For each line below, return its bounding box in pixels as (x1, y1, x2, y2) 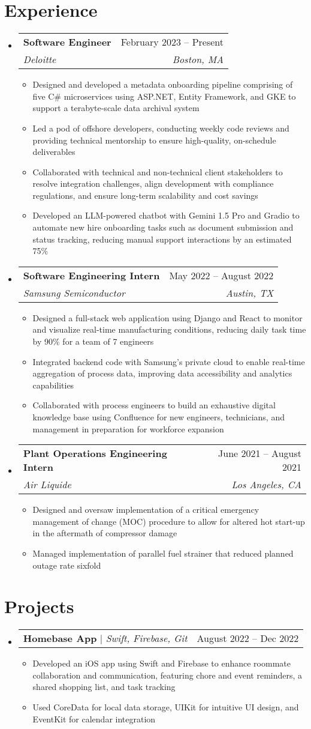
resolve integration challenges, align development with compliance (32, 177, 274, 190)
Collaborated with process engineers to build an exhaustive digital (32, 399, 276, 411)
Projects (4, 594, 74, 619)
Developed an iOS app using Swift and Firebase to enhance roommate (32, 657, 291, 670)
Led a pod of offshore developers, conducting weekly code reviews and (32, 121, 289, 134)
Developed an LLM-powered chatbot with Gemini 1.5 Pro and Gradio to (32, 209, 300, 222)
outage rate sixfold (32, 558, 101, 571)
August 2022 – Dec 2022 (197, 631, 299, 646)
